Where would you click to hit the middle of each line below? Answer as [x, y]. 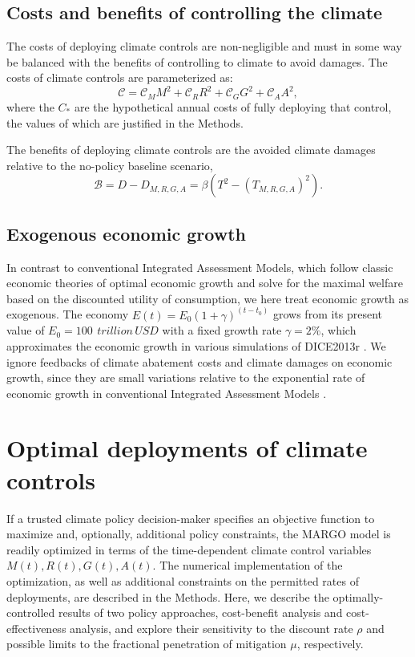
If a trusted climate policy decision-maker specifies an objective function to [191, 518]
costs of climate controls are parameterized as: [120, 77]
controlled [31, 612]
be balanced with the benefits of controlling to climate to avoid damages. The [197, 61]
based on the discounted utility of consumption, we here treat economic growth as [208, 298]
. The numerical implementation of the [248, 565]
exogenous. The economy [68, 314]
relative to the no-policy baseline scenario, [110, 165]
